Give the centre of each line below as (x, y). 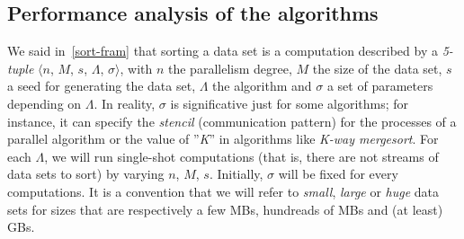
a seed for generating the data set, (102, 86)
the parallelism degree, (230, 68)
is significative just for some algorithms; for (290, 103)
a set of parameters (380, 86)
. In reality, (125, 103)
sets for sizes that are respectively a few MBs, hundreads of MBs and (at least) (225, 209)
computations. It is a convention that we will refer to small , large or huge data (223, 191)
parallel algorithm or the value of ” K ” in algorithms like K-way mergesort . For (223, 139)
